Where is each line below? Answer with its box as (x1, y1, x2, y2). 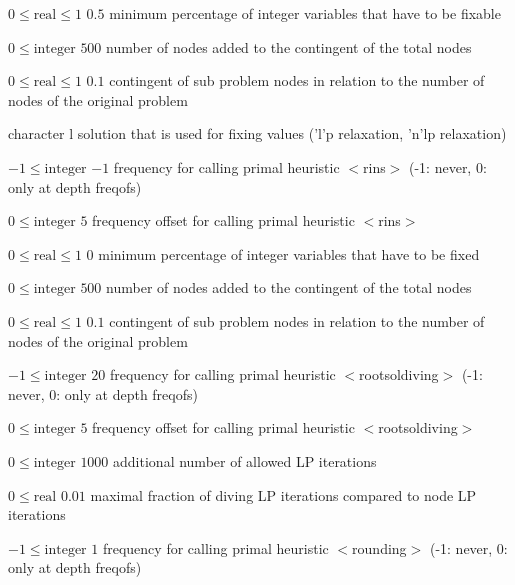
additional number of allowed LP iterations (113, 450, 377, 471)
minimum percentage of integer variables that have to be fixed (98, 243, 480, 264)
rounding (352, 537, 407, 558)
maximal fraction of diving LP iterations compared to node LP (90, 484, 477, 505)
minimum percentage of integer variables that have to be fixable (109, 3, 501, 23)
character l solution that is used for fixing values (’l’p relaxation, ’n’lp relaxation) (8, 123, 507, 144)
